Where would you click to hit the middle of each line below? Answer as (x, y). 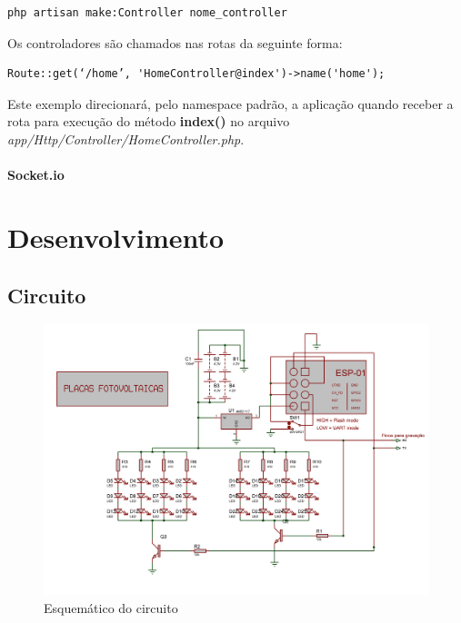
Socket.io (36, 175)
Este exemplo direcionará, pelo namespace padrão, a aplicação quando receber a (230, 103)
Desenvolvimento (116, 237)
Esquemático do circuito (111, 607)
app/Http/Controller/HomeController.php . (126, 138)
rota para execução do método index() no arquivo (149, 121)
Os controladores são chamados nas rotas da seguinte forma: (175, 42)
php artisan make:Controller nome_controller (147, 13)
